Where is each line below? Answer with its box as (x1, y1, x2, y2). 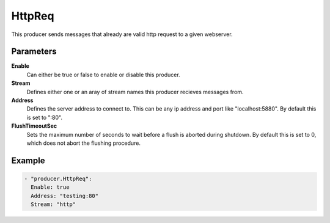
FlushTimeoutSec (11, 122, 57, 130)
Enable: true (31, 184, 70, 191)
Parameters (11, 46, 57, 57)
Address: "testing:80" (31, 192, 99, 199)
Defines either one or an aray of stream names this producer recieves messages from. (26, 88, 244, 95)
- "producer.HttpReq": (24, 175, 92, 182)
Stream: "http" (31, 201, 76, 208)
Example (11, 155, 45, 166)
